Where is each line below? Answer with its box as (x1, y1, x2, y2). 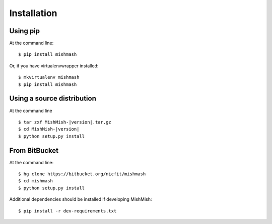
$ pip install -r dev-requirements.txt (18, 208, 117, 213)
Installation (9, 8, 57, 19)
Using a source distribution (9, 94, 97, 103)
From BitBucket (9, 146, 59, 155)
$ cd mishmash (18, 178, 53, 184)
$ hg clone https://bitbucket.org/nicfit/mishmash (18, 171, 146, 177)
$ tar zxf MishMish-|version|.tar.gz (18, 119, 112, 125)
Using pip (9, 27, 40, 35)
